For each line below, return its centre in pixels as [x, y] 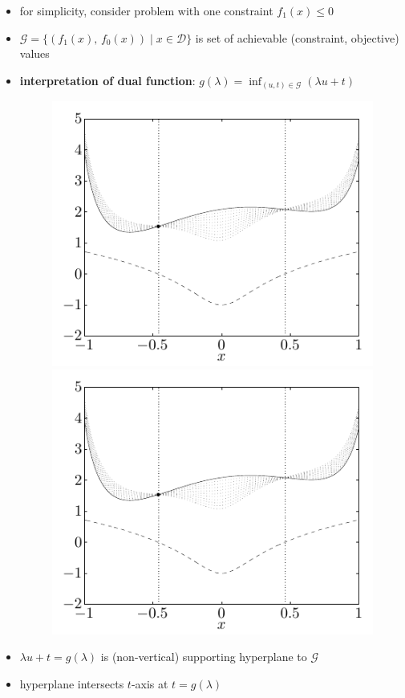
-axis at [150, 683]
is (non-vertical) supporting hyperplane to [204, 657]
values [34, 53]
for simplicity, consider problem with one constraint [146, 10]
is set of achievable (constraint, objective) [297, 37]
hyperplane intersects [72, 683]
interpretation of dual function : [107, 80]
